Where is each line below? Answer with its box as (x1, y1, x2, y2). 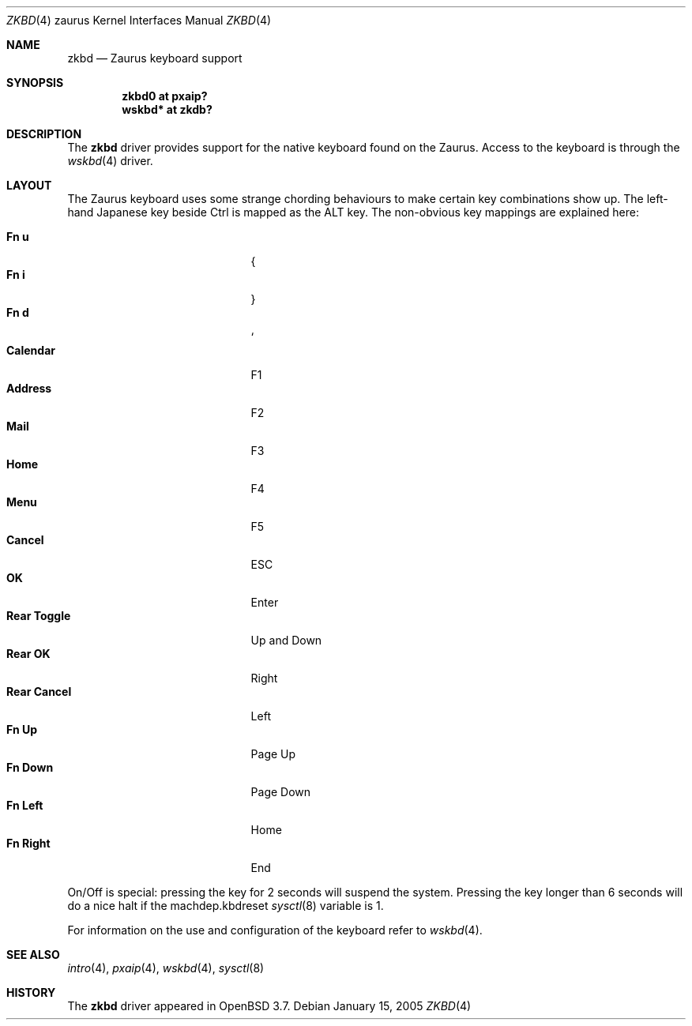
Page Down (250, 785, 311, 799)
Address (6, 381, 52, 395)
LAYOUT (6, 179, 52, 192)
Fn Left (6, 799, 43, 812)
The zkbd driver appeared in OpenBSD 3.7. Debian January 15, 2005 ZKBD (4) (67, 999, 472, 1013)
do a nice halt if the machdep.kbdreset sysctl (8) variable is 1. (67, 899, 384, 912)
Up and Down (250, 633, 322, 647)
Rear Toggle (6, 609, 71, 622)
